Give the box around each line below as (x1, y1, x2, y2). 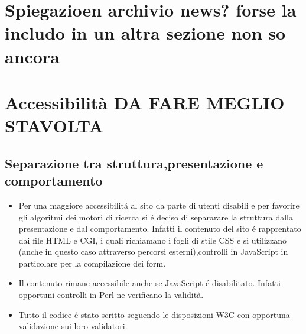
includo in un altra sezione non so (5, 21, 286, 45)
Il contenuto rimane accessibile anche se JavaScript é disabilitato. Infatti (18, 277, 281, 289)
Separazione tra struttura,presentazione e (5, 154, 263, 172)
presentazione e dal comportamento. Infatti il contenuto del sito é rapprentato (18, 222, 301, 235)
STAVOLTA (5, 114, 103, 138)
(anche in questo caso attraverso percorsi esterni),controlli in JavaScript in (18, 245, 288, 258)
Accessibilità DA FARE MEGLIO (5, 90, 285, 114)
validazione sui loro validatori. (18, 320, 128, 332)
